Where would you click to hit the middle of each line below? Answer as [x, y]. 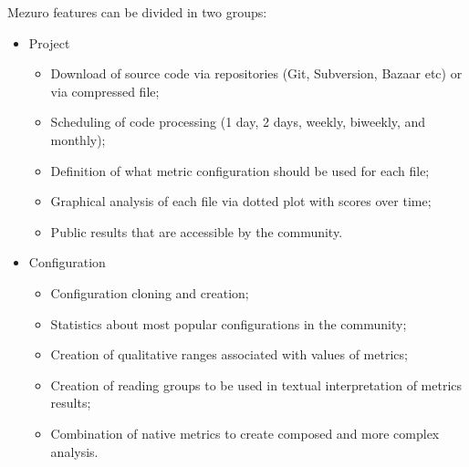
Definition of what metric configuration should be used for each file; [240, 170]
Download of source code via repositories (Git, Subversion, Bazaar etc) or [256, 73]
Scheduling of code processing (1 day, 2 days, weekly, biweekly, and [238, 122]
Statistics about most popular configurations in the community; [229, 323]
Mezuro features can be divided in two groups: [137, 12]
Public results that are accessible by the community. [197, 231]
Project [49, 42]
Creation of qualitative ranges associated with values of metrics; [229, 354]
